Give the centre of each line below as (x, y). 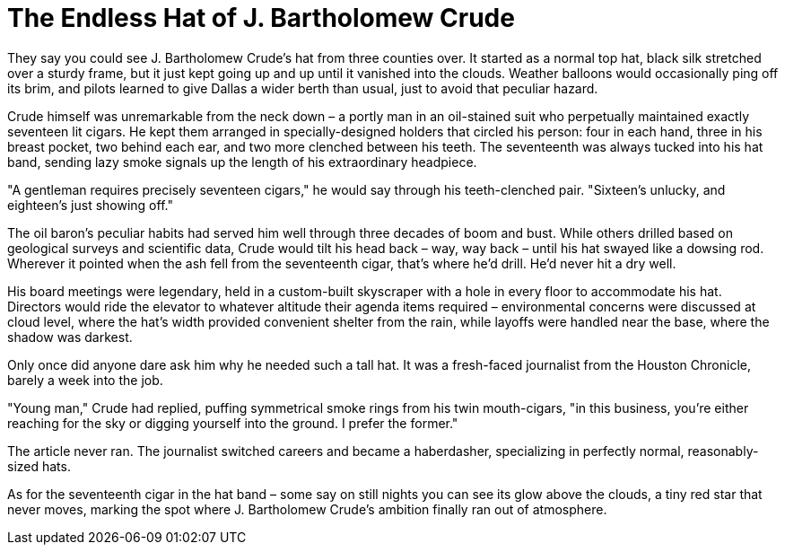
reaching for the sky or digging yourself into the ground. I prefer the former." (233, 423)
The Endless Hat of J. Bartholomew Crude (261, 18)
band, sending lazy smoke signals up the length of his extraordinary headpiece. (242, 162)
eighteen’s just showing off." (90, 205)
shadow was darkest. (70, 337)
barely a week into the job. (85, 380)
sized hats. (39, 466)
